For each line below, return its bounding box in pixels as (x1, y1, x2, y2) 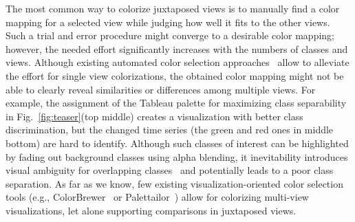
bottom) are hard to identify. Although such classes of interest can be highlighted (6, 135, 349, 150)
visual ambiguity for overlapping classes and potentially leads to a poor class (6, 163, 334, 177)
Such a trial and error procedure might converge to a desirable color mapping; (6, 28, 335, 43)
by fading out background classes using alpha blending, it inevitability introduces (6, 149, 348, 164)
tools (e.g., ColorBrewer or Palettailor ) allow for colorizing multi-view (6, 190, 309, 204)
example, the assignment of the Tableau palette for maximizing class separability (6, 96, 347, 110)
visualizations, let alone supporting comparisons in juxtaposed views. (6, 203, 297, 217)
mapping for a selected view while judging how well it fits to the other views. (6, 14, 330, 29)
